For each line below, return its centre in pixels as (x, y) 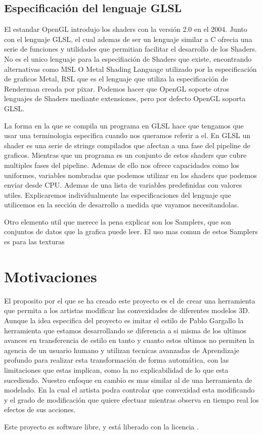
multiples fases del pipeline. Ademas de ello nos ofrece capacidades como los (122, 165)
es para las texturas (34, 242)
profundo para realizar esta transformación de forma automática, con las (117, 360)
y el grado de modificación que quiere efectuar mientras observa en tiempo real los (131, 399)
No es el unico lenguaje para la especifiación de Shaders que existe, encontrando (128, 58)
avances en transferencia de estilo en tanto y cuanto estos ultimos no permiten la (129, 340)
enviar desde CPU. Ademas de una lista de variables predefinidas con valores (123, 185)
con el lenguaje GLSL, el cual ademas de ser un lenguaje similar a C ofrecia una (128, 39)
